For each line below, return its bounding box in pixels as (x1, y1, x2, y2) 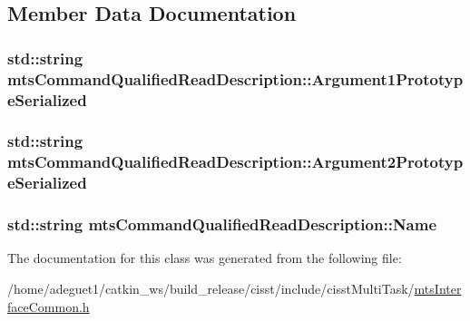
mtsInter (414, 278, 462, 297)
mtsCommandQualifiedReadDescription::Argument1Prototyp (7, 67, 464, 90)
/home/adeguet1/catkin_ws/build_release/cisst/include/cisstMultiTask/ (7, 278, 415, 297)
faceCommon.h (7, 297, 90, 316)
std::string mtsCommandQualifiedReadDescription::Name (7, 213, 437, 236)
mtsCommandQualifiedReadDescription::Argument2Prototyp (7, 151, 464, 173)
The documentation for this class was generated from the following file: (7, 248, 402, 267)
